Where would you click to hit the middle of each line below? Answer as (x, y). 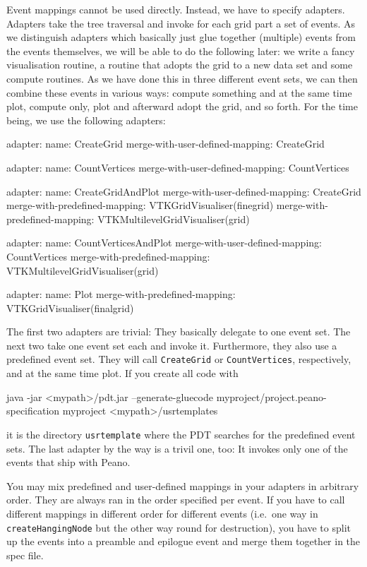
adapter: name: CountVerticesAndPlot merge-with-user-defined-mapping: (164, 243)
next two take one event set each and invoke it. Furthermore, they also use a (172, 345)
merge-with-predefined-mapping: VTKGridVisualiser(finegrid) (140, 205)
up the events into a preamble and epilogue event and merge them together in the (183, 541)
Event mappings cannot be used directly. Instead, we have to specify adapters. (176, 9)
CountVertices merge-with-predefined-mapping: (108, 256)
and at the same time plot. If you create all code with (122, 373)
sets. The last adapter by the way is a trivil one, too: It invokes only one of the (177, 448)
